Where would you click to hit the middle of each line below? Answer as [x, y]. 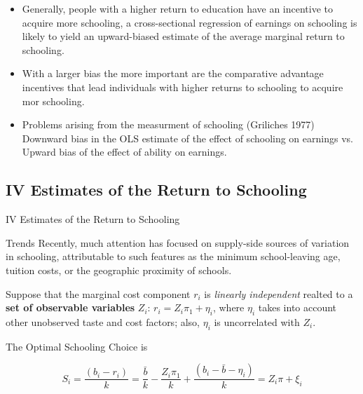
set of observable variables [70, 307]
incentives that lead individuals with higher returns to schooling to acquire [183, 87]
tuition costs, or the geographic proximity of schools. [119, 270]
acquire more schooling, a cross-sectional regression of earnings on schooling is [190, 22]
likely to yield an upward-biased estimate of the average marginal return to [183, 36]
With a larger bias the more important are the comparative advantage [173, 73]
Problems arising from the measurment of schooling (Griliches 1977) [168, 124]
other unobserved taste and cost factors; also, [103, 321]
